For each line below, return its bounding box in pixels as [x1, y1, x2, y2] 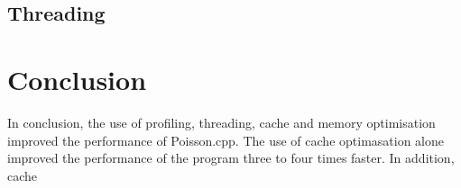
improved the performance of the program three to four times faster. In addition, [7, 148, 455, 167]
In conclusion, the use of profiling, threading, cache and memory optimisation [7, 112, 436, 131]
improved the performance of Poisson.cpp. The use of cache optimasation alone [7, 130, 444, 149]
